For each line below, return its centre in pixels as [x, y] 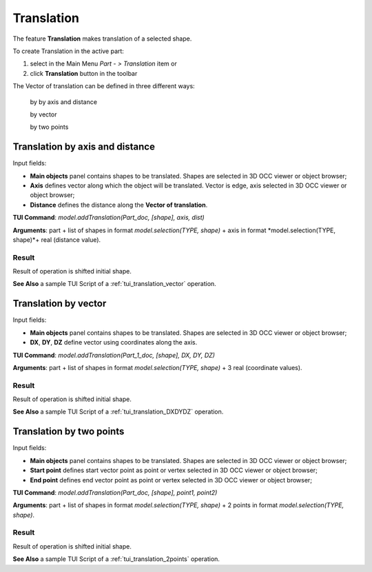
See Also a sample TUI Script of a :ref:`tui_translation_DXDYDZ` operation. [118, 412]
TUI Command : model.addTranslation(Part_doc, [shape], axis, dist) [108, 218]
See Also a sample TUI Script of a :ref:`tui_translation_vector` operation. [114, 284]
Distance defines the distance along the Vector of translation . [119, 205]
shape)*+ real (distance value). [57, 239]
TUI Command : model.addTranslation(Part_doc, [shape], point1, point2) [115, 492]
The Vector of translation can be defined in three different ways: [104, 86]
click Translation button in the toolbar [84, 73]
